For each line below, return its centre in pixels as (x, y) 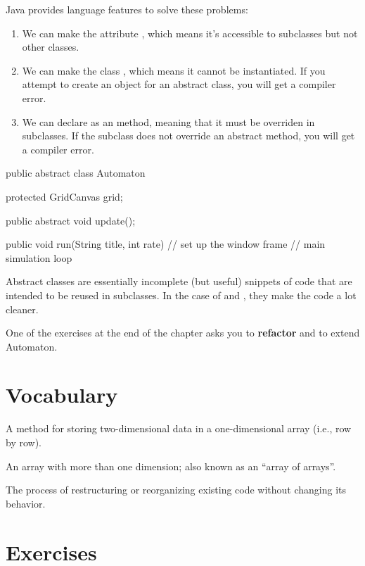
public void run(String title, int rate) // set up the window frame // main (166, 244)
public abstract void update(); (71, 220)
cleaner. (22, 309)
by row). (24, 442)
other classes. (51, 47)
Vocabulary (62, 395)
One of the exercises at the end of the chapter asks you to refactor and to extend (183, 333)
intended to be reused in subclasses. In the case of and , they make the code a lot (181, 295)
